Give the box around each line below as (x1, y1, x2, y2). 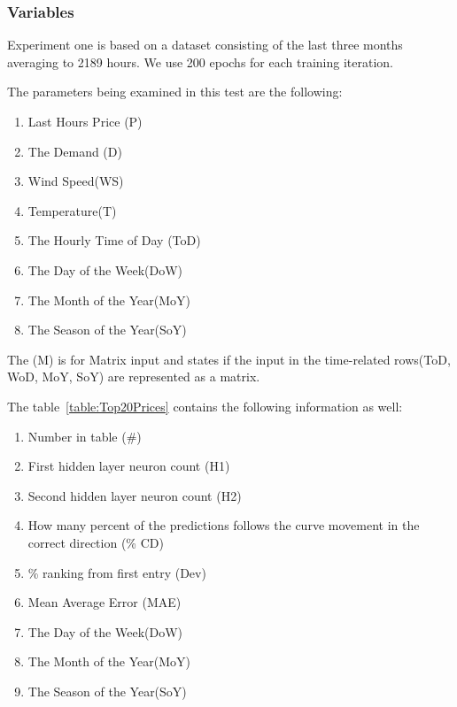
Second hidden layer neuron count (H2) (27, 486, 242, 504)
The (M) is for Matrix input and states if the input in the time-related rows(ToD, (7, 350, 451, 368)
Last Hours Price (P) (27, 112, 143, 130)
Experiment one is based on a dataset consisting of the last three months (7, 35, 403, 54)
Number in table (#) (27, 427, 142, 445)
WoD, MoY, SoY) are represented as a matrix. (7, 367, 260, 386)
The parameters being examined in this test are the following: (7, 82, 343, 101)
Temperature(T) (27, 201, 117, 219)
